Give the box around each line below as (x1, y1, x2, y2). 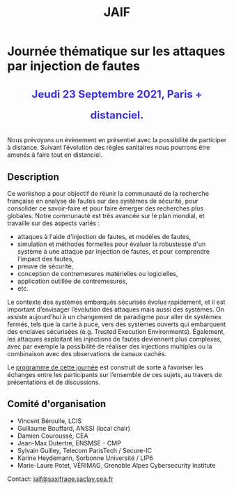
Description (7, 171, 59, 183)
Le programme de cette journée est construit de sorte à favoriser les (7, 363, 203, 372)
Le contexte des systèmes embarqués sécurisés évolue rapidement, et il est (7, 298, 226, 306)
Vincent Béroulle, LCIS (17, 416, 82, 425)
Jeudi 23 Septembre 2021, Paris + (31, 88, 203, 101)
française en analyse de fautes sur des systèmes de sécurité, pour (7, 197, 198, 205)
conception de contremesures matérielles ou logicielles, (17, 270, 178, 277)
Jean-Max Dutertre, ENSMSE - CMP (17, 438, 122, 447)
